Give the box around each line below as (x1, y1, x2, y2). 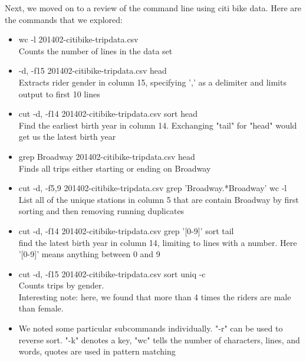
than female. (18, 302, 64, 314)
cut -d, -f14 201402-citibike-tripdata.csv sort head (18, 107, 198, 120)
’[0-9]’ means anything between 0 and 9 (18, 248, 160, 260)
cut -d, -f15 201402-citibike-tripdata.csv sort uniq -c (18, 267, 206, 280)
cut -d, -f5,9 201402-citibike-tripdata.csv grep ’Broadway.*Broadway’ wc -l (18, 182, 287, 194)
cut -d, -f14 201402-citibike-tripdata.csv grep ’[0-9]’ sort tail (18, 224, 234, 237)
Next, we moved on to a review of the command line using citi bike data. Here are (5, 2, 301, 14)
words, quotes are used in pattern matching (18, 345, 176, 357)
